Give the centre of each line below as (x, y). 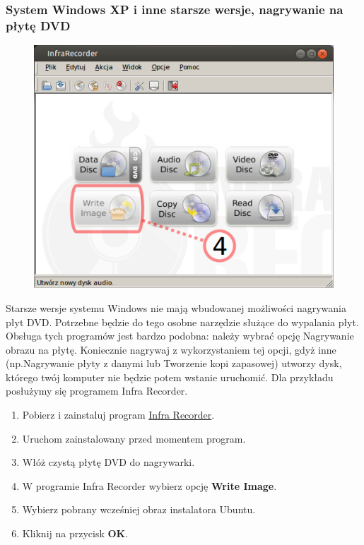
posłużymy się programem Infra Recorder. (97, 391)
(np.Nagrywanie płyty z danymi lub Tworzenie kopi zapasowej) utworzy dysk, (174, 363)
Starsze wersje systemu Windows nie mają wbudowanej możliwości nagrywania (176, 307)
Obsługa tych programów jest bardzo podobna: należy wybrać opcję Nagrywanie (180, 336)
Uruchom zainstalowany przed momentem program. (134, 438)
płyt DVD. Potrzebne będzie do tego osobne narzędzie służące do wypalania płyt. (182, 322)
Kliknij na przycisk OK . (75, 533)
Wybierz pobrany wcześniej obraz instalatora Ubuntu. (139, 509)
